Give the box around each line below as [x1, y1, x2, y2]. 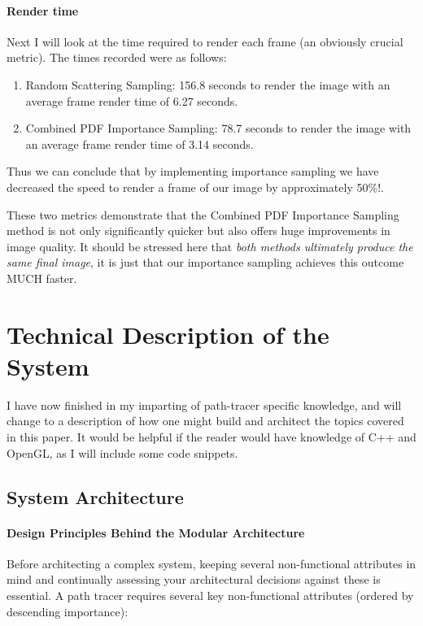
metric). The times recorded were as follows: [7, 49, 227, 66]
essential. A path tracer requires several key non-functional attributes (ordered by [7, 586, 414, 603]
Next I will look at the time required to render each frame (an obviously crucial [7, 33, 403, 50]
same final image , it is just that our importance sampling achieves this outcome [7, 254, 404, 271]
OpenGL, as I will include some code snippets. [7, 444, 238, 461]
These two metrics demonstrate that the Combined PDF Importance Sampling [7, 206, 399, 223]
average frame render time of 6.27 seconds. [25, 92, 238, 109]
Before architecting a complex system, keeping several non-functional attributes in [7, 554, 416, 572]
